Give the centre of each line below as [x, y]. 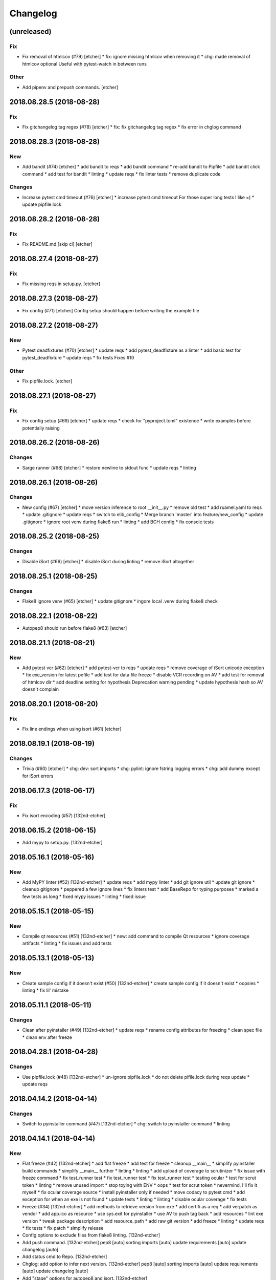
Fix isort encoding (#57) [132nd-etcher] [64, 816]
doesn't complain [40, 689]
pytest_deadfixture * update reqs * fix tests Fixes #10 [78, 357]
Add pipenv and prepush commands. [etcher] [70, 87]
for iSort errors [38, 776]
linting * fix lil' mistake [45, 990]
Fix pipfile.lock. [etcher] [47, 381]
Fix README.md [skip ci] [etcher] [57, 244]
